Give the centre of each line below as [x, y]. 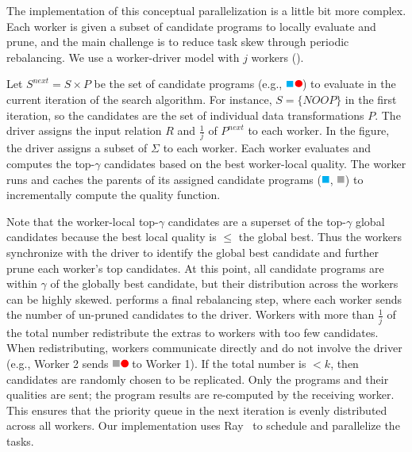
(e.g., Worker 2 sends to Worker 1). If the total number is [156, 363]
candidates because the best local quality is [112, 237]
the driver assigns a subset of [77, 148]
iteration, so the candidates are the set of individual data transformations [185, 115]
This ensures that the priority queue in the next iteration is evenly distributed [197, 410]
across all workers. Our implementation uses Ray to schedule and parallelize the [203, 425]
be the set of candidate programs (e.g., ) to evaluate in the [245, 84]
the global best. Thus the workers [320, 237]
